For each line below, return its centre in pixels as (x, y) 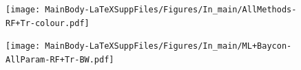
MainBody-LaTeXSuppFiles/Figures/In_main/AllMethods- (171, 10)
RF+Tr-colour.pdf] (48, 23)
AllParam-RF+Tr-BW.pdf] (60, 59)
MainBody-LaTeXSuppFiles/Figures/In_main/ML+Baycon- (168, 46)
